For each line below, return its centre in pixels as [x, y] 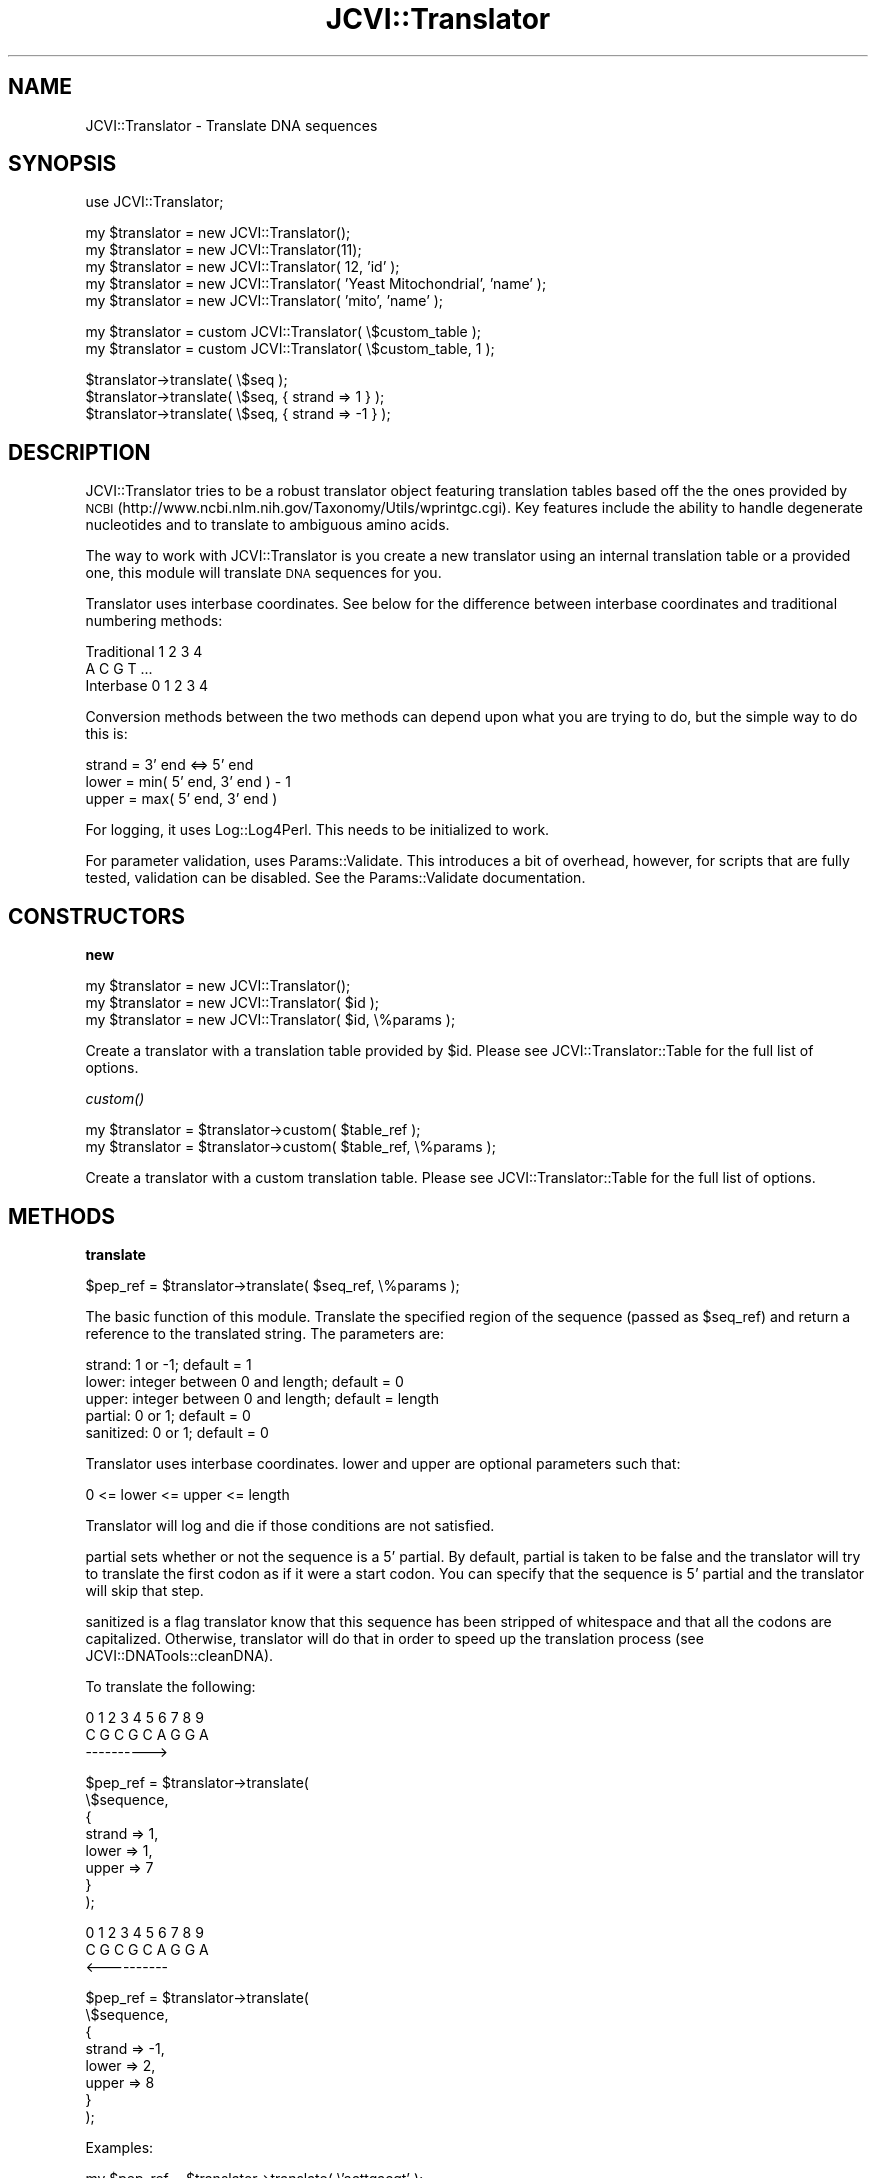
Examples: [119, 2147]
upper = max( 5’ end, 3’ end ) [181, 799]
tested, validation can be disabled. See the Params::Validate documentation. [335, 878]
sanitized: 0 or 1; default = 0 [177, 1432]
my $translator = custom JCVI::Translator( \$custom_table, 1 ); [290, 349]
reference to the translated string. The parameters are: [265, 1333]
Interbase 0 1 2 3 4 [147, 686]
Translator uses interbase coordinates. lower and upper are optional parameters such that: [383, 1463]
